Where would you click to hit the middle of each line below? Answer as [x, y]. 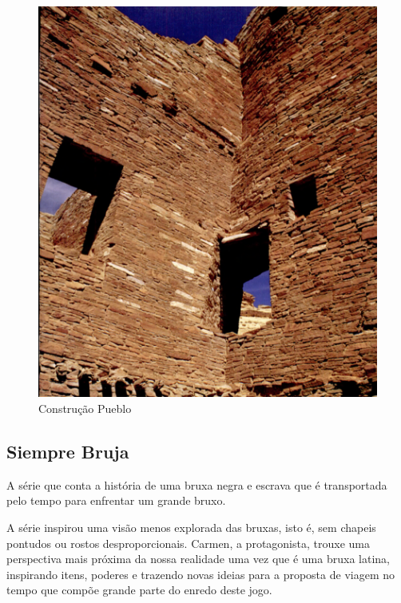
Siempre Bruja [68, 452]
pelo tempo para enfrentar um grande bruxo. [116, 500]
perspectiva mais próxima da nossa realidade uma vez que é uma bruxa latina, [198, 559]
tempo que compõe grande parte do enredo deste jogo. [139, 590]
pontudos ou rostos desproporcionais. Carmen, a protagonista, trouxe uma [188, 543]
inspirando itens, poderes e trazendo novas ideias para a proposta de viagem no [200, 574]
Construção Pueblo [85, 409]
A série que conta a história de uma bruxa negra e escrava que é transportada [197, 484]
